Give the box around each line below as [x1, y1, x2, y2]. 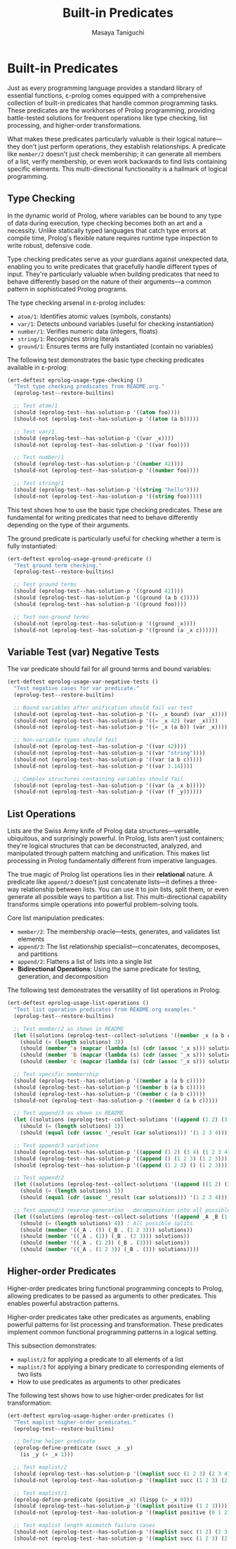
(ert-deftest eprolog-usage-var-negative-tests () [7, 678, 159, 686]
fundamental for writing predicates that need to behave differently [7, 513, 199, 522]
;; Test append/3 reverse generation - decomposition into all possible [13, 1206, 231, 1214]
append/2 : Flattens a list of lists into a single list [17, 958, 152, 966]
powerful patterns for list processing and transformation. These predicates [7, 1320, 223, 1329]
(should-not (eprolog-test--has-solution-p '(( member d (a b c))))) [13, 1097, 218, 1104]
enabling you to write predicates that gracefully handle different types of [7, 262, 218, 270]
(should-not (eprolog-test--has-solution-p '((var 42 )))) [13, 743, 188, 751]
